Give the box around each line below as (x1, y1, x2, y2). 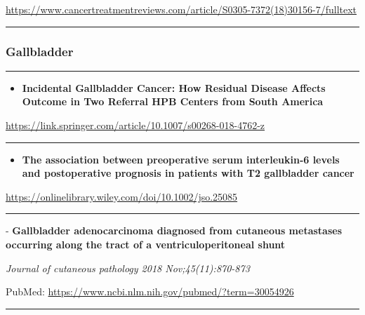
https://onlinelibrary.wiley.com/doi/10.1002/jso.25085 (6, 189, 238, 203)
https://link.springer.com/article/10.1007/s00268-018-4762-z (6, 118, 265, 132)
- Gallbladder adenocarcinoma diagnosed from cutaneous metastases (6, 223, 342, 238)
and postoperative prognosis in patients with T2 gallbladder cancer (22, 166, 354, 180)
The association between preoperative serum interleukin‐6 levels (22, 152, 340, 166)
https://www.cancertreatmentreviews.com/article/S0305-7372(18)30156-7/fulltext (6, 2, 357, 16)
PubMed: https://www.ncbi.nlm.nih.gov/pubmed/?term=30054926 (6, 284, 294, 299)
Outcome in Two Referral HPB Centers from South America (22, 94, 324, 109)
